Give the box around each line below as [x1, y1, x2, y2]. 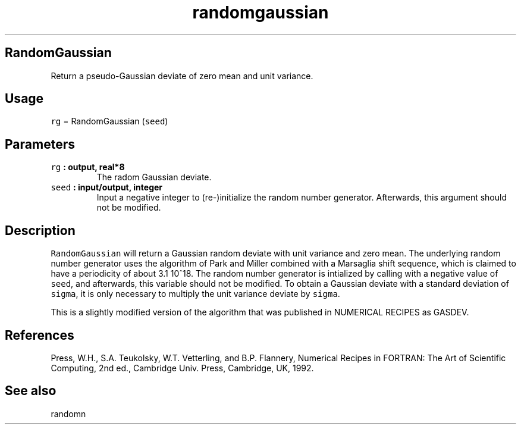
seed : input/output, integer [51, 182, 163, 193]
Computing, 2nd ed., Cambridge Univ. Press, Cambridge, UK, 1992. [51, 362, 314, 373]
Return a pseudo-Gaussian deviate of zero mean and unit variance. [51, 70, 313, 81]
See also [5, 383, 57, 399]
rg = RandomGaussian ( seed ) [51, 116, 168, 127]
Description [5, 223, 76, 238]
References [5, 327, 74, 343]
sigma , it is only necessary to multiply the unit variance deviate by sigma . [51, 289, 340, 299]
